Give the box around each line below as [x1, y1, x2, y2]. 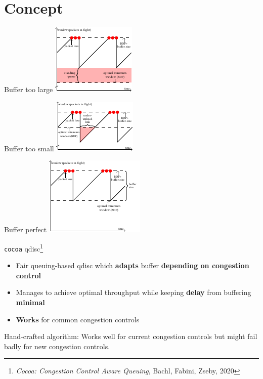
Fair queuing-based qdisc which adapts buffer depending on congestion [16, 260, 249, 271]
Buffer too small [4, 143, 54, 153]
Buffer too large [4, 84, 53, 95]
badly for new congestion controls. [4, 341, 110, 351]
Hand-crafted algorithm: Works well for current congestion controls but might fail [4, 331, 257, 342]
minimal [16, 297, 45, 307]
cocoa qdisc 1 [4, 241, 43, 254]
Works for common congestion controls [16, 314, 140, 324]
